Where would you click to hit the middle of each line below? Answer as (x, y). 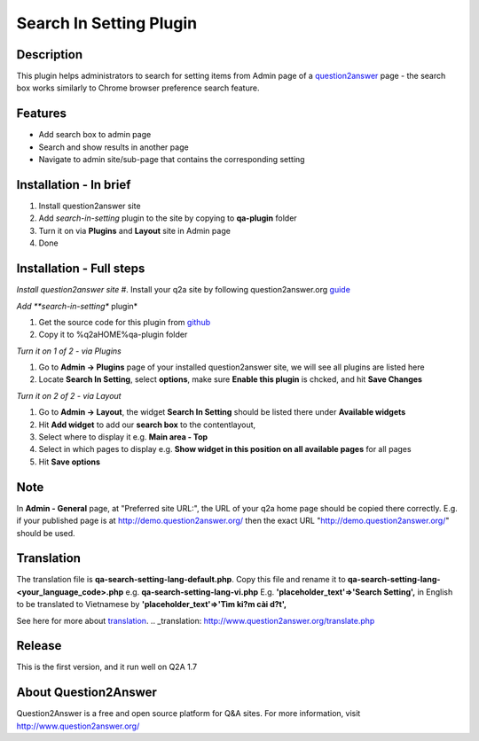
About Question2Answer (86, 693)
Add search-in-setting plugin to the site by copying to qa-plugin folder (168, 218)
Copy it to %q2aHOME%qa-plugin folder (113, 335)
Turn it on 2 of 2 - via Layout (69, 395)
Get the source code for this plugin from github (125, 322)
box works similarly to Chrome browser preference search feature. (138, 88)
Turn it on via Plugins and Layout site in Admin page (134, 230)
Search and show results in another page (114, 147)
